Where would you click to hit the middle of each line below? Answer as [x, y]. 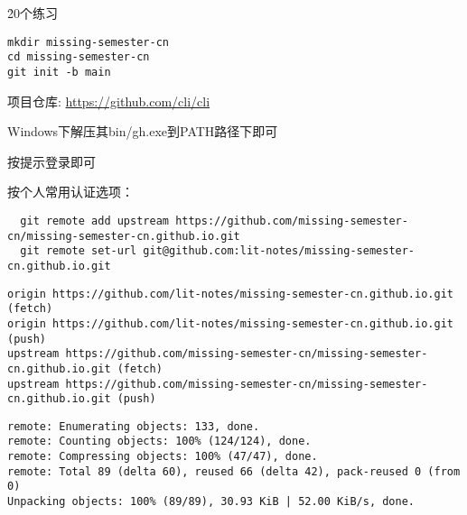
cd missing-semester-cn [79, 57]
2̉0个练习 [33, 13]
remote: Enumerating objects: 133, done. [134, 426]
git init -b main [59, 72]
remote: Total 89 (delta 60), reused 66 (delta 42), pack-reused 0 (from [234, 471]
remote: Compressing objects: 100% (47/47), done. [163, 457]
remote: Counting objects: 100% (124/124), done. [159, 441]
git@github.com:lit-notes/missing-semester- [279, 251]
